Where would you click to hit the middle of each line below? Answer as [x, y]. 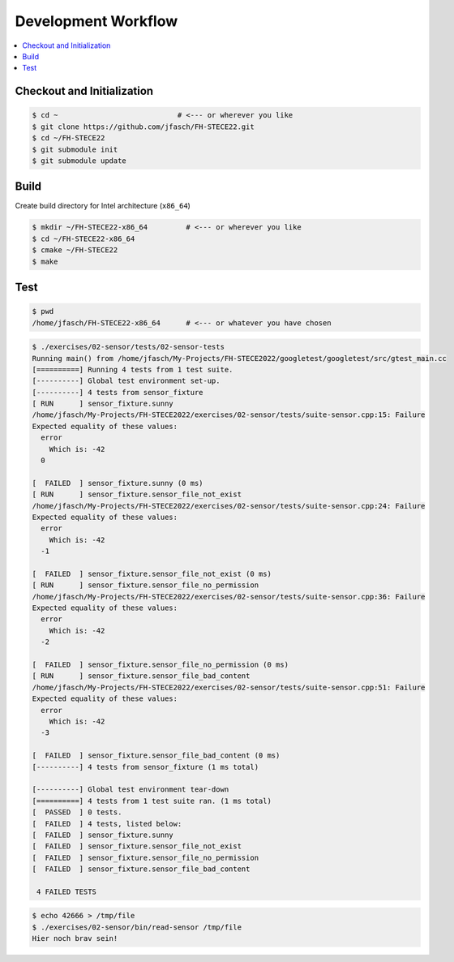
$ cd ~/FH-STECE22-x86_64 [84, 238]
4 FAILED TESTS [67, 891]
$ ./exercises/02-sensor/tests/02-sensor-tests [128, 347]
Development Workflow [96, 21]
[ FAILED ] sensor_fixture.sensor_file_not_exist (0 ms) [152, 573]
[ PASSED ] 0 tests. [77, 812]
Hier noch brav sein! [75, 938]
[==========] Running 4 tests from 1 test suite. [133, 369]
